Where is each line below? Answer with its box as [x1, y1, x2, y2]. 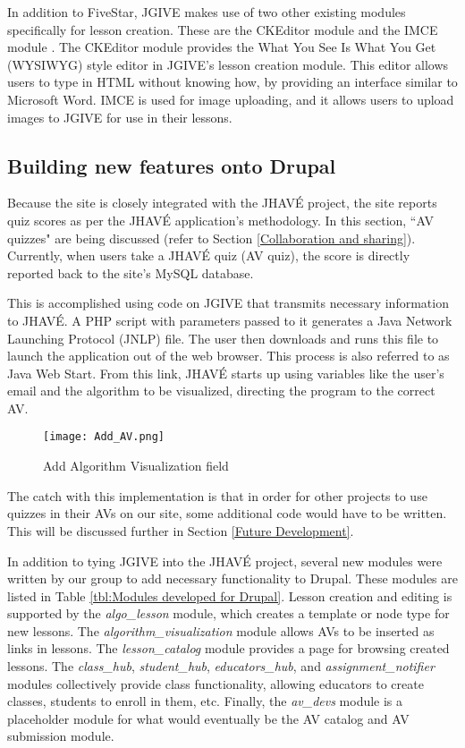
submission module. [7, 727, 114, 745]
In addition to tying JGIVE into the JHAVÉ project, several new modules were [7, 551, 443, 570]
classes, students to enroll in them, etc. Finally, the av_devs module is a [7, 692, 403, 710]
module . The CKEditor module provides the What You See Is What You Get [7, 38, 436, 56]
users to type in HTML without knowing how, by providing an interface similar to [7, 72, 458, 91]
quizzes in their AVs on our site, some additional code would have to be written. [7, 504, 447, 523]
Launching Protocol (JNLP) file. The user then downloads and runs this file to [7, 328, 439, 347]
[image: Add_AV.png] [43, 430, 165, 444]
